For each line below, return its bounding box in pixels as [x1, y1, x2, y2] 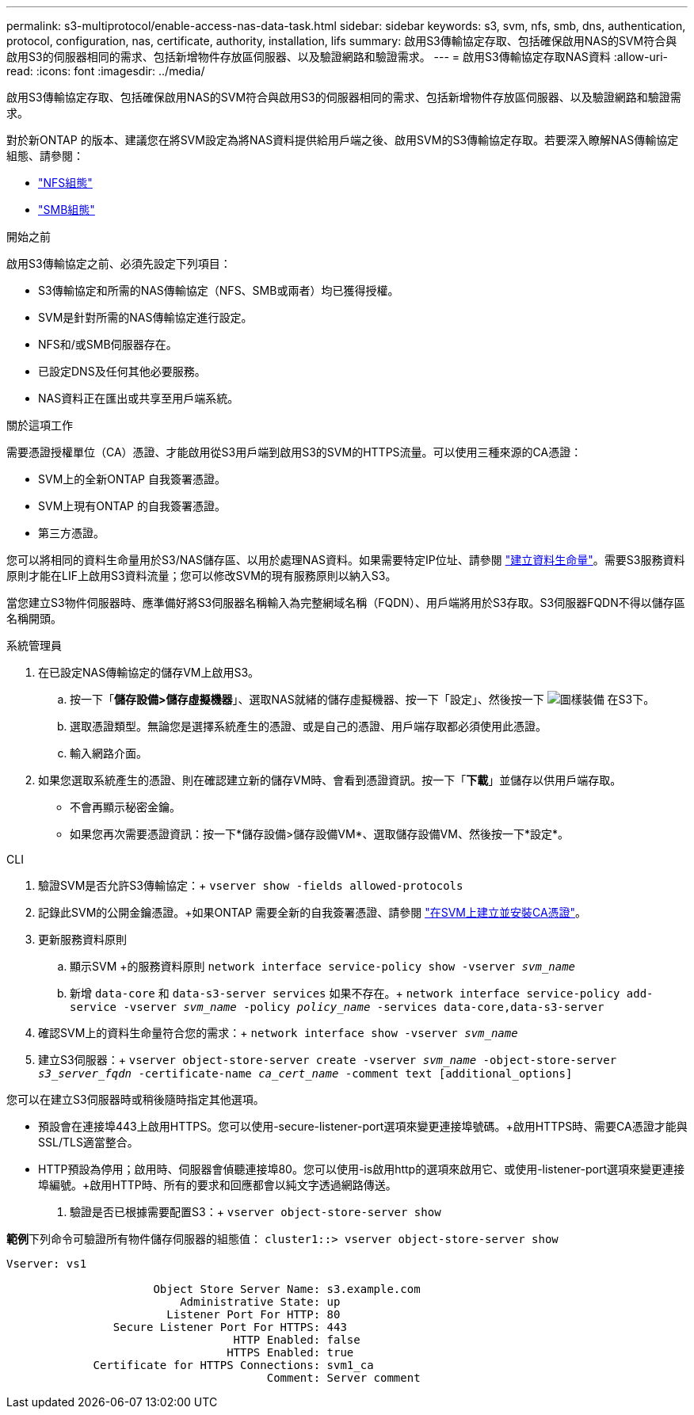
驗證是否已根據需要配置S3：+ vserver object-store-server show [70, 1205, 441, 1219]
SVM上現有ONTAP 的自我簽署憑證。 [38, 499, 226, 513]
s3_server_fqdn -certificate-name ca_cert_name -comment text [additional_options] [38, 1067, 573, 1080]
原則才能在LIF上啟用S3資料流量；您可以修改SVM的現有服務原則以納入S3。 [6, 569, 397, 582]
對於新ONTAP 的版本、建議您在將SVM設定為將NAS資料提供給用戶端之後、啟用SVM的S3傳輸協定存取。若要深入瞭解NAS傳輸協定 [6, 133, 679, 147]
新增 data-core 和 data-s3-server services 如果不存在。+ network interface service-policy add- [70, 986, 654, 1000]
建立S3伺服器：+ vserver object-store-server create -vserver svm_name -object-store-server [38, 1053, 617, 1066]
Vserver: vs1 [6, 1257, 87, 1270]
